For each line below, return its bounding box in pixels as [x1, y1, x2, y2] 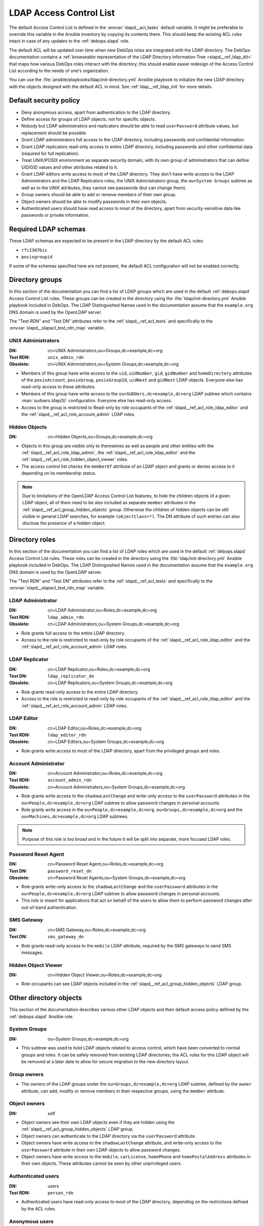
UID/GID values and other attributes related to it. [21, 164, 118, 170]
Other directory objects [9, 994, 82, 1002]
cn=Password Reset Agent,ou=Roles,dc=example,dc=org [47, 861, 164, 867]
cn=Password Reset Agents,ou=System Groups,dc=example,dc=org [47, 875, 186, 881]
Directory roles [9, 536, 56, 544]
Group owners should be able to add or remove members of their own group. [21, 192, 176, 198]
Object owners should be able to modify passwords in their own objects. [21, 199, 167, 204]
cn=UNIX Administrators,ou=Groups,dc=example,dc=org [47, 347, 163, 353]
